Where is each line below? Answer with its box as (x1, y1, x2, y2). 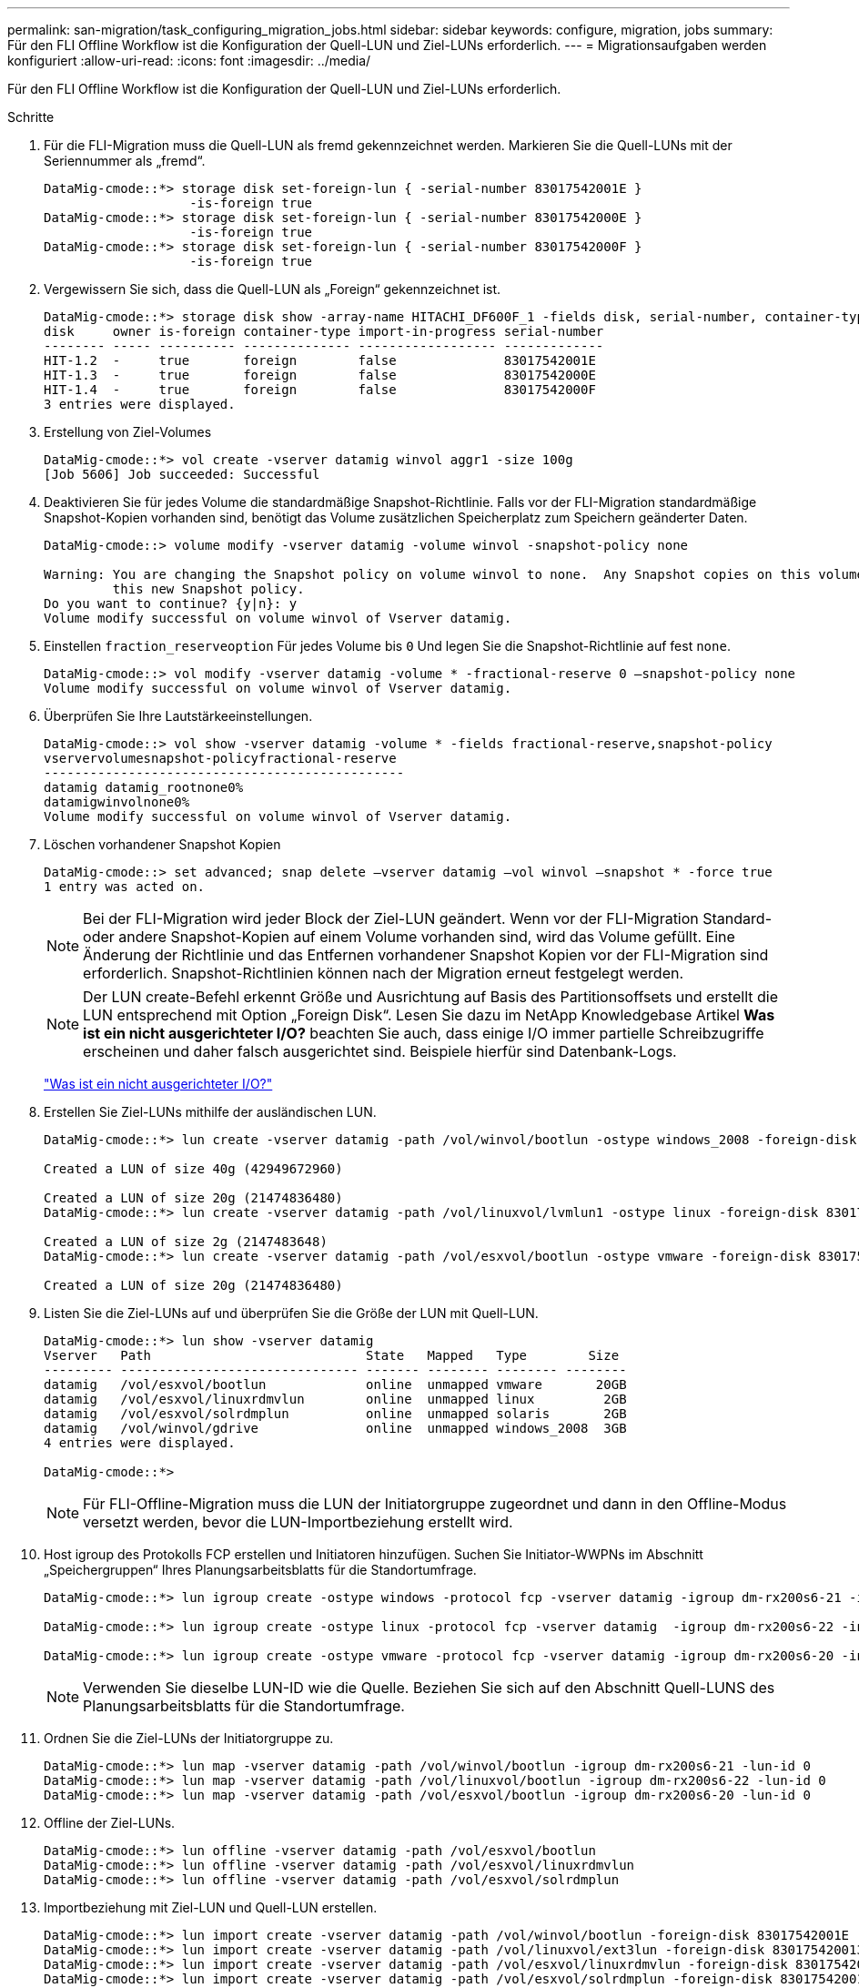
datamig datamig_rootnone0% (44, 780, 244, 795)
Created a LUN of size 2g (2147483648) (44, 1234, 328, 1249)
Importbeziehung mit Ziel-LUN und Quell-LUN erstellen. (44, 1900, 378, 1915)
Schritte (7, 109, 55, 125)
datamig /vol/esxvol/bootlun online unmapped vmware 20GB (44, 1377, 627, 1392)
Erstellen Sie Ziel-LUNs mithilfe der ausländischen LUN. (44, 1104, 377, 1120)
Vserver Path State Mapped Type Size (44, 1348, 620, 1363)
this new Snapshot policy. (112, 582, 305, 596)
